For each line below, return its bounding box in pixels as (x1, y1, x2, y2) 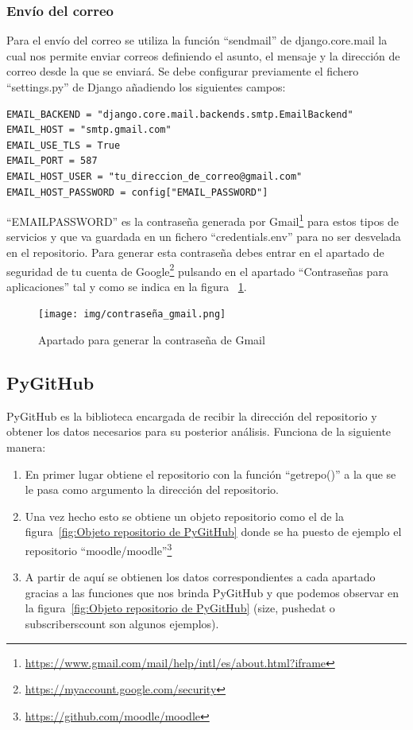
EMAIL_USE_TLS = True (6, 139, 121, 151)
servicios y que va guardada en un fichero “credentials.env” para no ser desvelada (6, 228, 401, 245)
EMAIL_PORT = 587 (6, 155, 98, 167)
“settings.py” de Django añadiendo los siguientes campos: (6, 79, 286, 95)
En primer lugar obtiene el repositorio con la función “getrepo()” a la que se (25, 465, 396, 482)
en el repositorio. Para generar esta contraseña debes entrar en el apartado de (6, 244, 384, 260)
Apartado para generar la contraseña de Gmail (38, 332, 265, 348)
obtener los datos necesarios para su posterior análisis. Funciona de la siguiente (6, 423, 392, 440)
